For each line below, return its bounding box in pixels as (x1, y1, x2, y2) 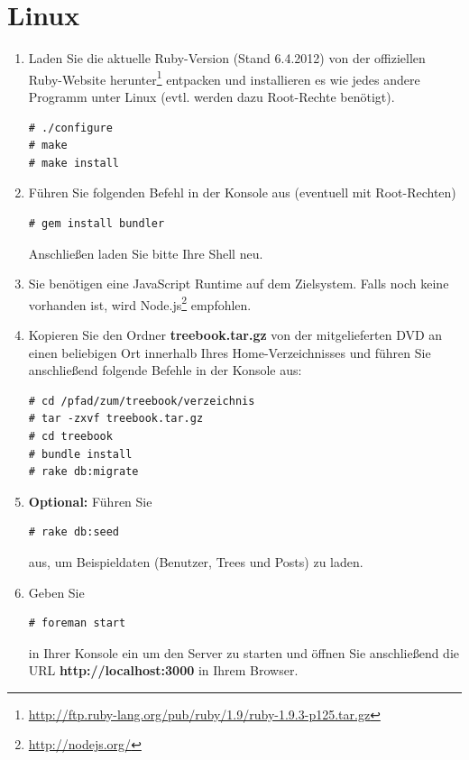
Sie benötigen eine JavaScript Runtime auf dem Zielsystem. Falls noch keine (28, 274, 449, 293)
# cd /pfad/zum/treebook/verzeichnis (28, 394, 255, 407)
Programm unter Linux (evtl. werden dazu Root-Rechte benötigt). (28, 87, 395, 105)
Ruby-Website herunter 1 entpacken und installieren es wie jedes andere (28, 67, 420, 88)
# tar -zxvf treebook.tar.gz (28, 412, 204, 426)
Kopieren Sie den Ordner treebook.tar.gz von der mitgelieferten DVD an (28, 325, 443, 343)
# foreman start (28, 617, 126, 630)
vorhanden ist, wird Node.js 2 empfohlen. (28, 292, 252, 314)
